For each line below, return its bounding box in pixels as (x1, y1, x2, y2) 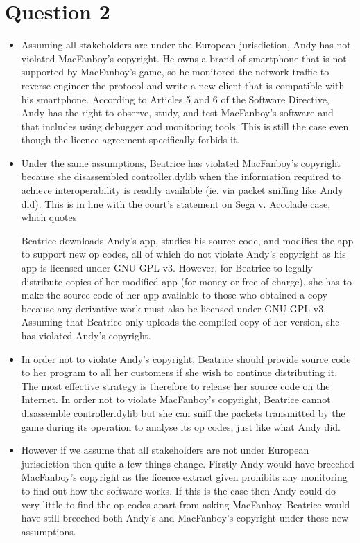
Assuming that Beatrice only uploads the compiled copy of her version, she (21, 314, 340, 329)
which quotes (21, 210, 77, 224)
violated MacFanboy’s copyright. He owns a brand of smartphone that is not (21, 51, 347, 65)
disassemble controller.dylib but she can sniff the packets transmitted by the (21, 405, 345, 420)
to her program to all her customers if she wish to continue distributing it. (21, 365, 338, 380)
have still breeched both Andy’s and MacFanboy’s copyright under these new (21, 510, 349, 525)
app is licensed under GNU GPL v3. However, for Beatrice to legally (21, 260, 313, 275)
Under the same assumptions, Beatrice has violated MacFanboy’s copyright (21, 155, 341, 170)
